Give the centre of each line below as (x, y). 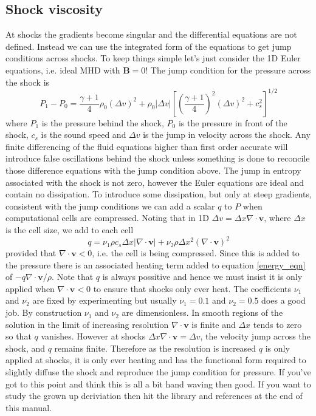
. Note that (73, 277)
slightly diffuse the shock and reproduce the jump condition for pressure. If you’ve (158, 372)
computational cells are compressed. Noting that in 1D (107, 218)
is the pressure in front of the (233, 122)
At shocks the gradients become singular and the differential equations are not (151, 34)
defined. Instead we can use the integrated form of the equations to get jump (149, 46)
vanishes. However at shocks (93, 336)
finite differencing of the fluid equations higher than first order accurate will (147, 146)
